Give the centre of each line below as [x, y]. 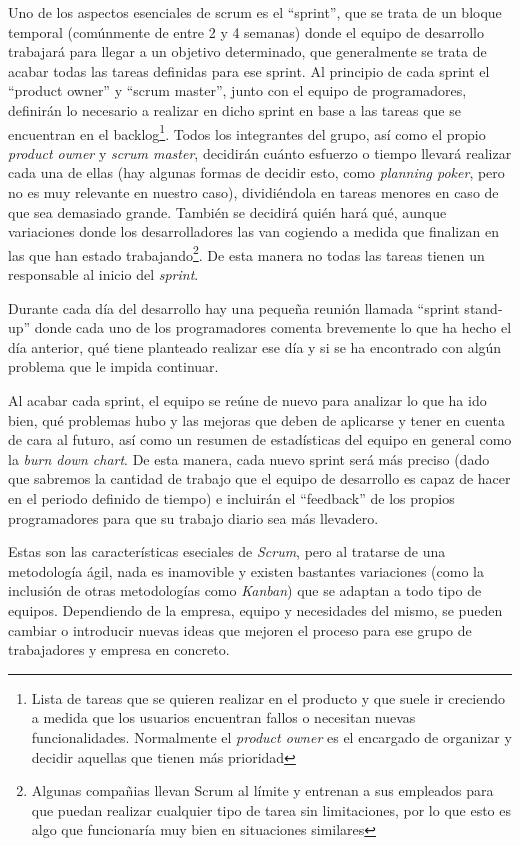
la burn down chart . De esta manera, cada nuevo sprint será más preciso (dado [249, 458]
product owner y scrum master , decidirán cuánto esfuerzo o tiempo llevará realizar [260, 152]
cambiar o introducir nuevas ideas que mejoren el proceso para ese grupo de [240, 629]
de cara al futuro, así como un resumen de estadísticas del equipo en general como [260, 439]
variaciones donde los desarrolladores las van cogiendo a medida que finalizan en [253, 231]
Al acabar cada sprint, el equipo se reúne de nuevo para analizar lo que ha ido [247, 400]
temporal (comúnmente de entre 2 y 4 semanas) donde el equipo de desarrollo [246, 31]
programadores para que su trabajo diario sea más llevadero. [193, 517]
